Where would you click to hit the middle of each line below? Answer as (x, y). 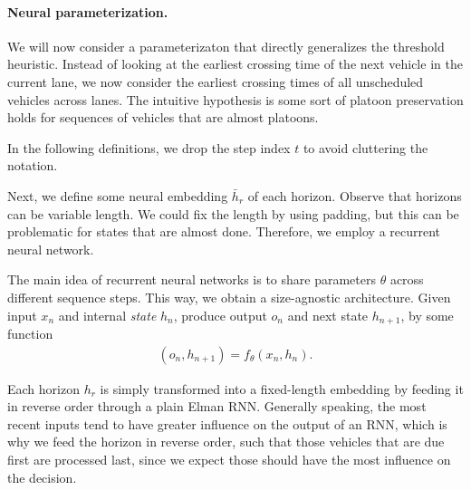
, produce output (220, 315)
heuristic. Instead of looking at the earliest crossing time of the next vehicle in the (235, 64)
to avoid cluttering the (365, 147)
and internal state (107, 315)
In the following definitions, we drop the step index (149, 147)
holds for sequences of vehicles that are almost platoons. (163, 117)
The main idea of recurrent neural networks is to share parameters (192, 279)
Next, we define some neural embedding (118, 195)
